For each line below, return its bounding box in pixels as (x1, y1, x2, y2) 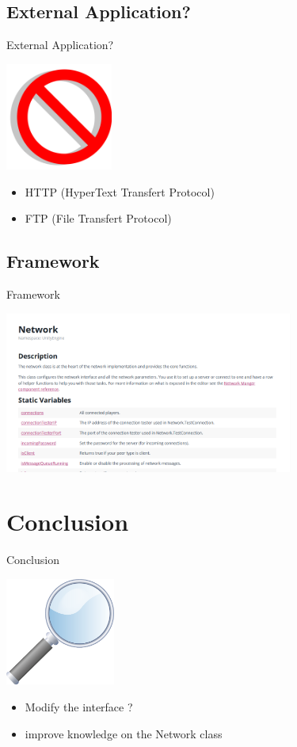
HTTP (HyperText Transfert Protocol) (25, 183, 215, 200)
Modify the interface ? (25, 698, 133, 715)
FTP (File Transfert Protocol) (25, 210, 172, 227)
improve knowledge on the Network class (25, 725, 223, 741)
